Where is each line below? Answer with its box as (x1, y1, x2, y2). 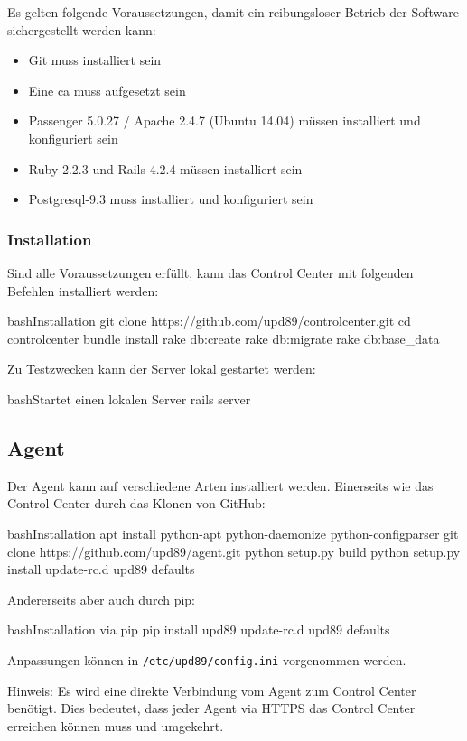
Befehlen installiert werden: (7, 281, 159, 300)
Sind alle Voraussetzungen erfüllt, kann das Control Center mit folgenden (7, 263, 414, 282)
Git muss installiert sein (28, 51, 162, 69)
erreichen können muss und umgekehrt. (7, 716, 224, 735)
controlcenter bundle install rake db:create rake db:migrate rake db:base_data (7, 329, 440, 347)
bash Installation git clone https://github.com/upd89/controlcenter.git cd (7, 311, 411, 330)
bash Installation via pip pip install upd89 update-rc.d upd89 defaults (7, 620, 390, 639)
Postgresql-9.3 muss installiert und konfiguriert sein (28, 190, 313, 208)
